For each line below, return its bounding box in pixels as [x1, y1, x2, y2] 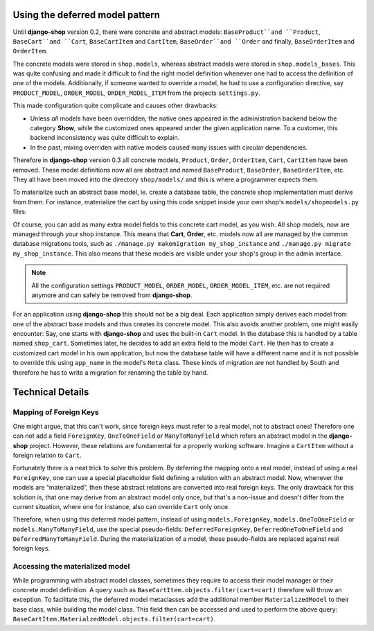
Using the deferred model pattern [12, 9, 161, 21]
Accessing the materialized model [12, 562, 130, 571]
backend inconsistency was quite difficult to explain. [30, 134, 180, 142]
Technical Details [12, 386, 89, 398]
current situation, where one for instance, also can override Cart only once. [12, 502, 230, 510]
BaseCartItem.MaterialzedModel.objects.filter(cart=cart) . [12, 615, 216, 623]
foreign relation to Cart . [12, 451, 82, 459]
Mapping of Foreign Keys [12, 407, 100, 417]
